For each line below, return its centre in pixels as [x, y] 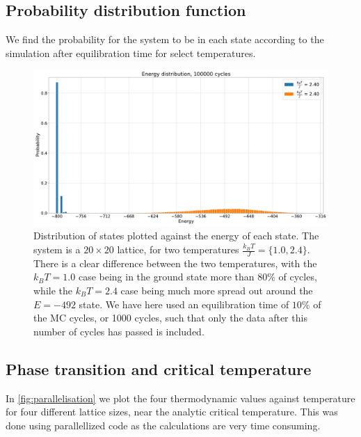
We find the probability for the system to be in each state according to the [165, 39]
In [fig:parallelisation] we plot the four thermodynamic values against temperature [180, 398]
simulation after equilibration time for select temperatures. [131, 53]
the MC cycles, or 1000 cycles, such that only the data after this [170, 318]
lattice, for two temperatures [178, 249]
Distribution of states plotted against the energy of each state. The [176, 236]
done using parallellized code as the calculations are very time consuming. [163, 425]
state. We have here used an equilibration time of [184, 304]
